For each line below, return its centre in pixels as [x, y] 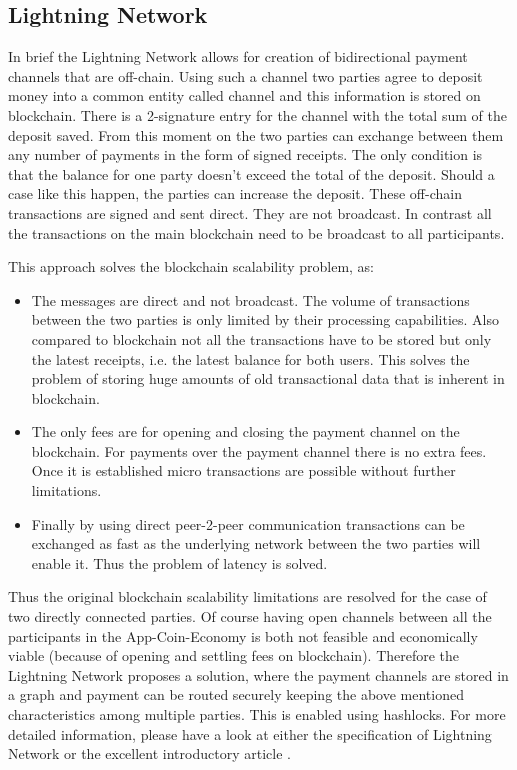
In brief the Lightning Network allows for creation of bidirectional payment [238, 56]
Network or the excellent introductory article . [149, 753]
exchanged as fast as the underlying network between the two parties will [256, 543]
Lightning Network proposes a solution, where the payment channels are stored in [258, 674]
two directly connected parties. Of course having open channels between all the [250, 616]
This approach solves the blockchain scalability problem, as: [191, 266]
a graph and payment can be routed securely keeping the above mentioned [236, 694]
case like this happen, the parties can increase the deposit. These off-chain [235, 193]
